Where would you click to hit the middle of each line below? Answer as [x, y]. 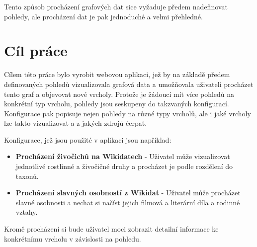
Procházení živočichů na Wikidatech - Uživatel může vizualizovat [123, 156]
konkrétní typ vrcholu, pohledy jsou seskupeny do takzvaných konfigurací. [117, 104]
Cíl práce [36, 50]
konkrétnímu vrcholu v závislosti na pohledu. [73, 238]
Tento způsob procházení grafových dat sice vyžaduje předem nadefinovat [116, 6]
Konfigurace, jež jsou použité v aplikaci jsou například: [88, 139]
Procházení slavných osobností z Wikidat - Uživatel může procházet [128, 193]
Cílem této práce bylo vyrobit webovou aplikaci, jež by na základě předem [117, 74]
